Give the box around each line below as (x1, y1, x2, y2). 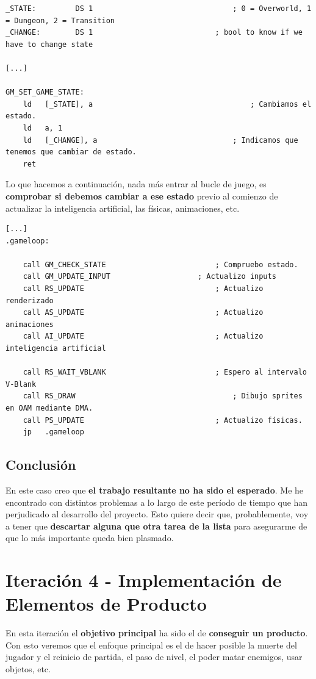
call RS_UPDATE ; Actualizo (23, 284, 264, 293)
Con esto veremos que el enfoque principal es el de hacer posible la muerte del (5, 638, 297, 651)
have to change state (5, 40, 93, 49)
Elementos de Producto (5, 591, 207, 616)
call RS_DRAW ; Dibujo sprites (23, 392, 303, 401)
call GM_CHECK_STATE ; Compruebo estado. (23, 260, 298, 269)
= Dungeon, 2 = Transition (5, 16, 115, 25)
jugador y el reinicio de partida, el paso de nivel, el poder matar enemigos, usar (5, 650, 303, 663)
